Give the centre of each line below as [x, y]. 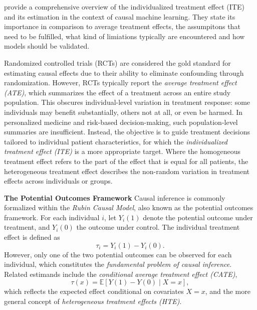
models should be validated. [47, 46]
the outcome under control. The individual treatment [158, 227]
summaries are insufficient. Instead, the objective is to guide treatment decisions [127, 132]
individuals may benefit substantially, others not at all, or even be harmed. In [123, 112]
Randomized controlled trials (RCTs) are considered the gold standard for [117, 62]
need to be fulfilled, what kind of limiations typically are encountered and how [124, 36]
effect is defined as [32, 237]
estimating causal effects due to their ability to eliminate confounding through [124, 72]
